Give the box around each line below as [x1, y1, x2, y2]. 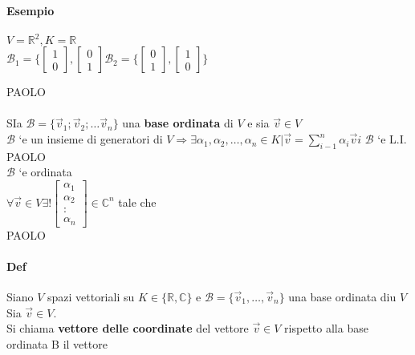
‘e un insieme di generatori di [18, 131, 163, 147]
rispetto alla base [284, 320, 368, 337]
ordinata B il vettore [6, 335, 108, 352]
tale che [118, 193, 157, 210]
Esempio [6, 2, 55, 18]
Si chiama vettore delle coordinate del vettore [6, 320, 249, 337]
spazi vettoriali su [47, 288, 135, 305]
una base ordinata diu [288, 288, 397, 305]
